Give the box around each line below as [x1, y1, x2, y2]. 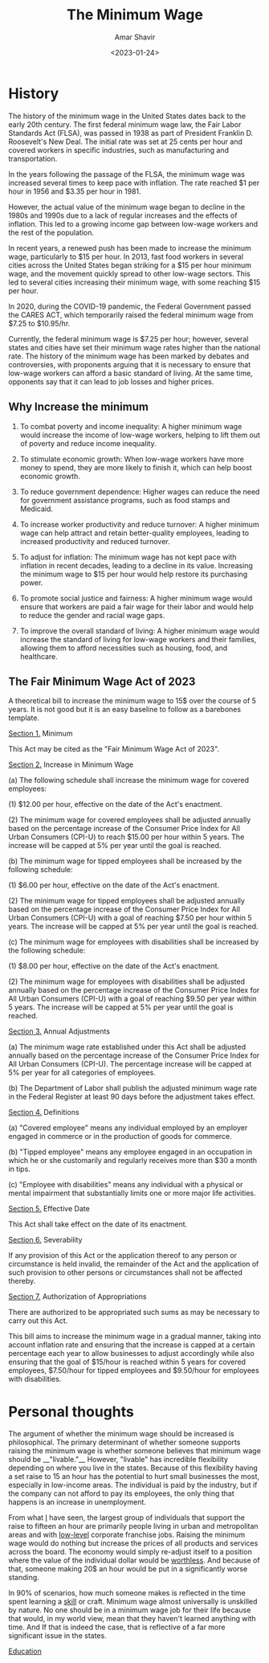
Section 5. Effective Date [8, 1204, 90, 1214]
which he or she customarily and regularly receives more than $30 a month [8, 1156, 258, 1165]
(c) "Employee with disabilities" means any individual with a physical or [8, 1180, 243, 1190]
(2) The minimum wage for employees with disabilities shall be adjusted [8, 977, 245, 986]
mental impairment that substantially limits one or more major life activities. [8, 1188, 256, 1198]
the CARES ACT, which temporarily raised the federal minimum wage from [8, 309, 254, 319]
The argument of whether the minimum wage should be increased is [8, 1429, 234, 1439]
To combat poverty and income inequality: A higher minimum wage [19, 421, 243, 431]
